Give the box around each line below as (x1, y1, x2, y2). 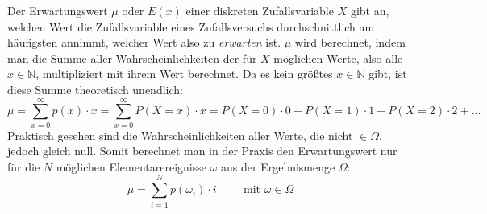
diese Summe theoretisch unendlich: (7, 80, 183, 97)
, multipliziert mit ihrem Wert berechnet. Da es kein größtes (35, 65, 333, 82)
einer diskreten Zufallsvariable (185, 2, 334, 19)
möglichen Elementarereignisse (56, 158, 206, 175)
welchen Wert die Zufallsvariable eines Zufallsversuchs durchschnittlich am (7, 18, 375, 35)
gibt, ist (368, 65, 407, 82)
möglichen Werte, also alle (273, 49, 403, 66)
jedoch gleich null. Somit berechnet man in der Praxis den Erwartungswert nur (7, 142, 398, 159)
